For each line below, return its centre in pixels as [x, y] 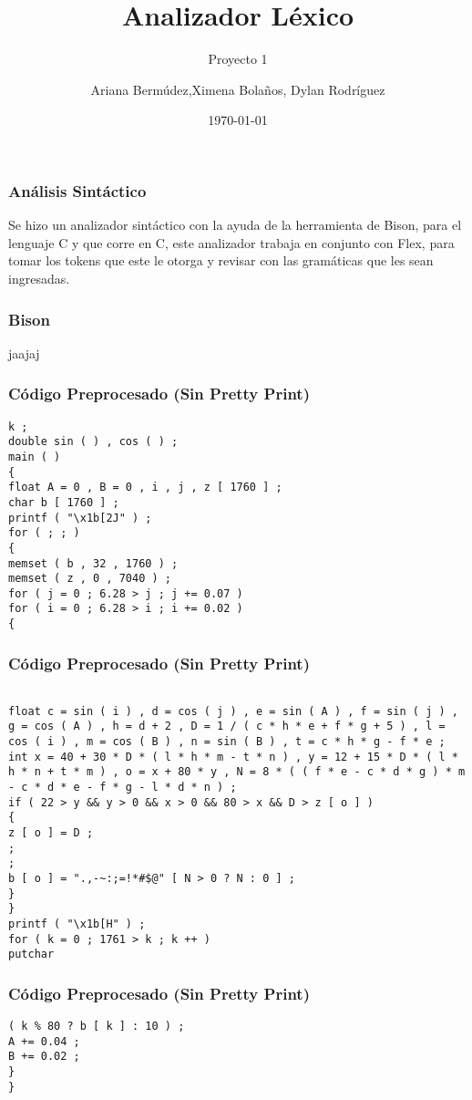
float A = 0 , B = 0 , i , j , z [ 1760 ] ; [145, 488]
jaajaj [24, 353]
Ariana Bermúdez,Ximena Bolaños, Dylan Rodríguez [238, 89]
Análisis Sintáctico [77, 190]
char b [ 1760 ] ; [64, 502]
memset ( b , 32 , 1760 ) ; [93, 563]
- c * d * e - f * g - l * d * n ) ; [123, 787]
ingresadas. [39, 278]
